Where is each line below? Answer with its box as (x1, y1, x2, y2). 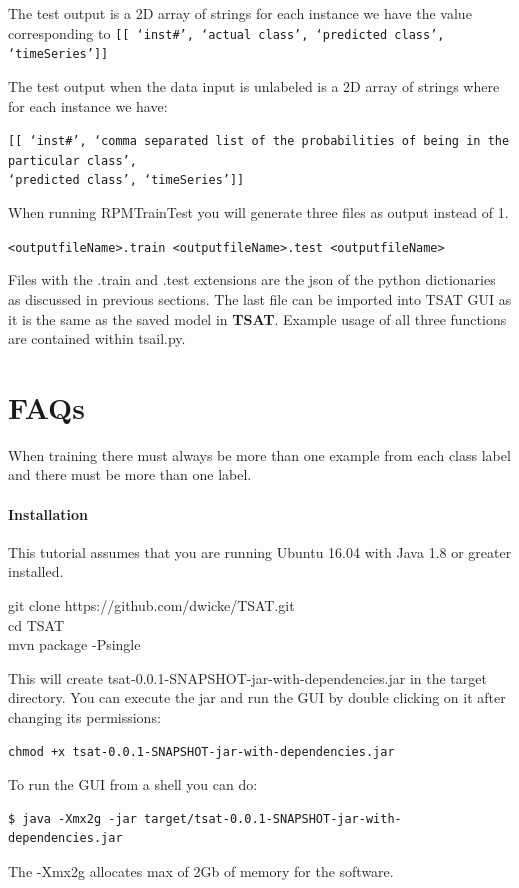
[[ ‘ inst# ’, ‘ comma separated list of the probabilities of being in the (8, 134, 510, 149)
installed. (8, 561, 64, 582)
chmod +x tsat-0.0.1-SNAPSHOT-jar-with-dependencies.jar (8, 744, 395, 759)
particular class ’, (8, 153, 137, 168)
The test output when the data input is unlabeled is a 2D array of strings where (8, 75, 500, 96)
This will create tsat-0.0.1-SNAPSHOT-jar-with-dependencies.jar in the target (8, 667, 487, 688)
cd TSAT (8, 614, 64, 635)
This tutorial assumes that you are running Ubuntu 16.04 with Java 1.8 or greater (8, 541, 512, 562)
